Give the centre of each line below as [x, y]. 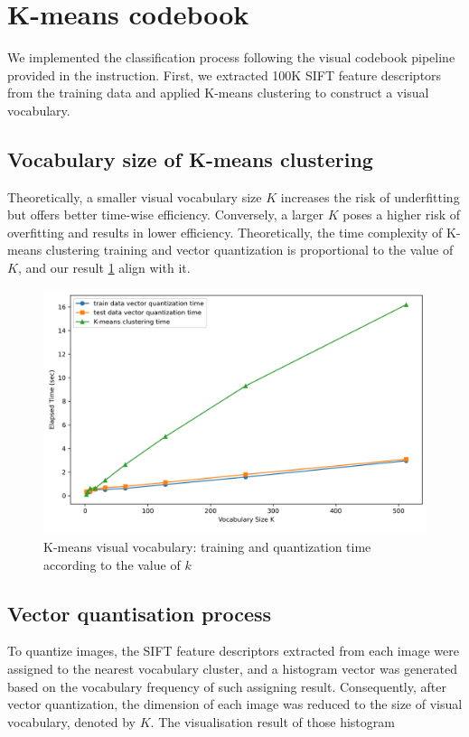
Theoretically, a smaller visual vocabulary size [135, 196]
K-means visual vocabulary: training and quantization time [207, 547]
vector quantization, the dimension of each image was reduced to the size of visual [235, 704]
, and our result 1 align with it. [104, 268]
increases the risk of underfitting [370, 196]
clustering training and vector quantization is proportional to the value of [249, 250]
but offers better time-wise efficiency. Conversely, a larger [165, 215]
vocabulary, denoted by [72, 721]
